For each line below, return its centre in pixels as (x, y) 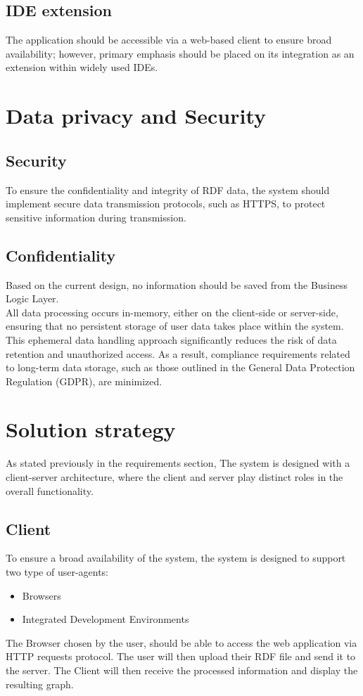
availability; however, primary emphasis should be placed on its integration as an (180, 53)
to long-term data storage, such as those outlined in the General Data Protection (180, 367)
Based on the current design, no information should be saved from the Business (177, 284)
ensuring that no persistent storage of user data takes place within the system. (175, 326)
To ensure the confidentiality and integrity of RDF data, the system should (168, 189)
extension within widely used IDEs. (82, 67)
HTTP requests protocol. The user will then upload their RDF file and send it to (181, 656)
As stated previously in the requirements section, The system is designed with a (178, 463)
